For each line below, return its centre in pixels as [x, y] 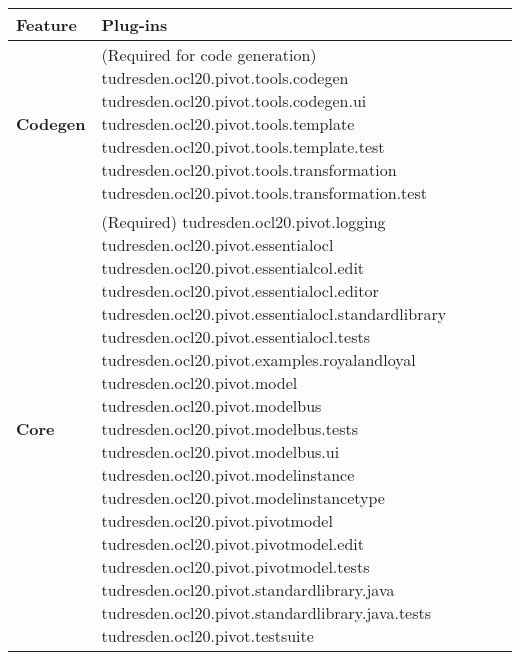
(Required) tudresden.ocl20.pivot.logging [243, 221]
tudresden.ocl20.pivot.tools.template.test [243, 146]
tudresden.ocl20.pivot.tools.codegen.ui [234, 100]
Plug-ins [134, 24]
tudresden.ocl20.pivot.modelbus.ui [220, 451]
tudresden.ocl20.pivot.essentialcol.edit [233, 267]
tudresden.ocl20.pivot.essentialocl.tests [236, 336]
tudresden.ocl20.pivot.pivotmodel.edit [232, 543]
